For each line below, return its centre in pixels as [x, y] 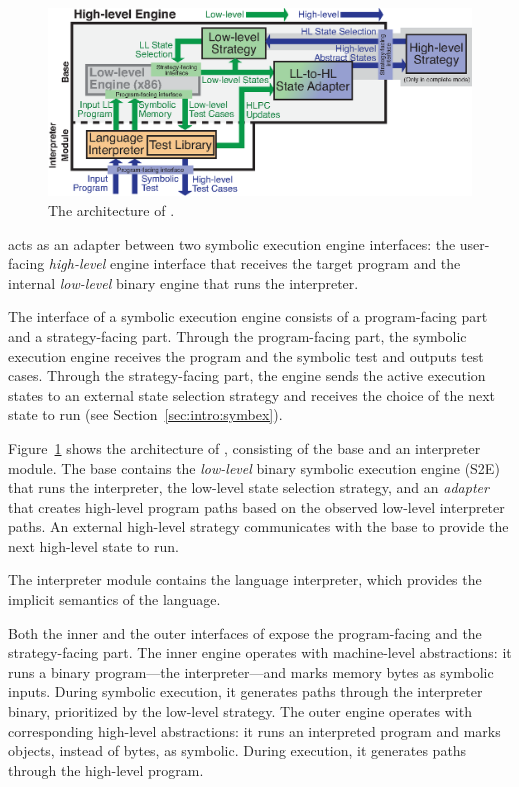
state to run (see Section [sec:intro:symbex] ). [145, 414]
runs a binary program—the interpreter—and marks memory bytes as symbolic [251, 671]
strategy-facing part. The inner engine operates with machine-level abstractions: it [260, 652]
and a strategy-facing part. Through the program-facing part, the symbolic [237, 335]
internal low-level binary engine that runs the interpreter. [183, 282]
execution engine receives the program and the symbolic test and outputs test [246, 355]
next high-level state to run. [93, 545]
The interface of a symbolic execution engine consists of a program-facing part [248, 316]
